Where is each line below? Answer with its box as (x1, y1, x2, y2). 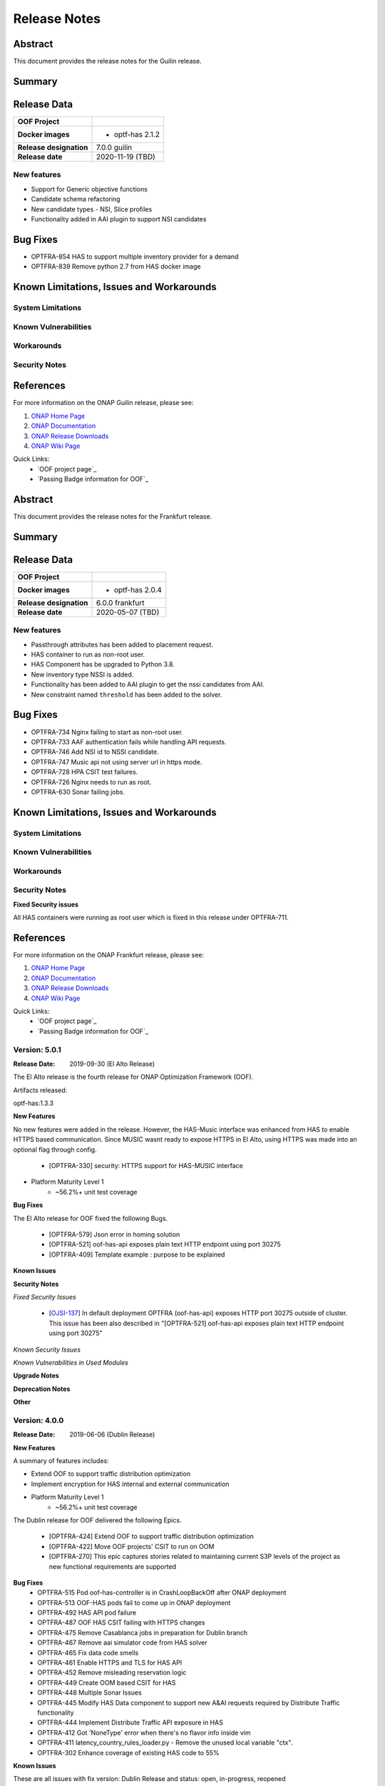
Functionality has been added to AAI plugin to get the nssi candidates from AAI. (31, 680, 265, 689)
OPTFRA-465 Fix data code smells (37, 1648, 139, 1657)
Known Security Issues (13, 1345, 81, 1354)
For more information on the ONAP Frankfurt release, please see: (13, 951, 205, 959)
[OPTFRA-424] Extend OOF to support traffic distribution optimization (48, 1532, 255, 1541)
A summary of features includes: (13, 1456, 110, 1465)
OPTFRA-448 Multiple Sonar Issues (37, 1688, 142, 1697)
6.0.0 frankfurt (96, 597, 145, 607)
